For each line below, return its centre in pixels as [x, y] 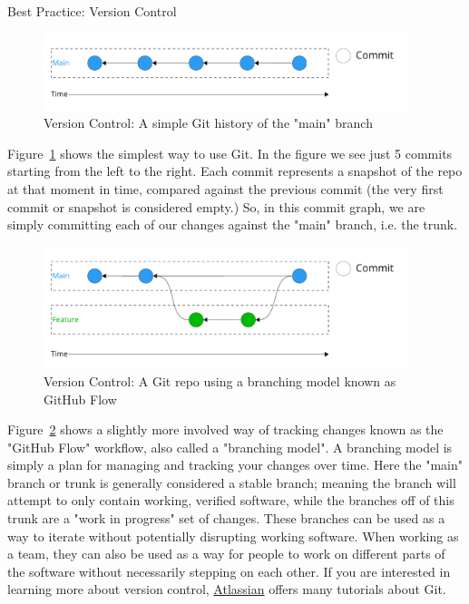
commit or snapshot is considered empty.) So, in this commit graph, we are [216, 206]
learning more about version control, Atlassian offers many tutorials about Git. [227, 589]
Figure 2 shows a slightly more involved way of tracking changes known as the [225, 429]
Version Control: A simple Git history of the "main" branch [208, 123]
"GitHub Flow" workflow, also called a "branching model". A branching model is [230, 447]
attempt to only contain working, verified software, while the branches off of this [231, 500]
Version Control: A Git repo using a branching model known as [220, 380]
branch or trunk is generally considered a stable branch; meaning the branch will [232, 482]
